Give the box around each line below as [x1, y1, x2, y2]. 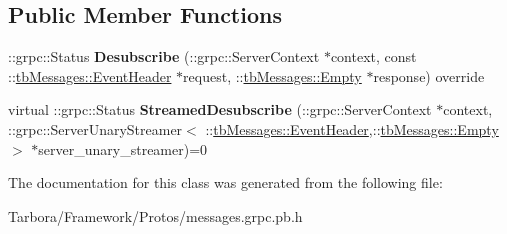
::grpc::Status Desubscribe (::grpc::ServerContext [8, 46, 320, 67]
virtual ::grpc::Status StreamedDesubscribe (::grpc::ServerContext [8, 99, 432, 120]
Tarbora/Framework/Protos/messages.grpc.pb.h [8, 205, 303, 226]
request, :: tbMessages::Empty [183, 65, 362, 86]
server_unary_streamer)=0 [38, 138, 208, 159]
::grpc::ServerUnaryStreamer [8, 118, 183, 139]
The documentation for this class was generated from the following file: [8, 172, 443, 193]
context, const [330, 46, 417, 67]
